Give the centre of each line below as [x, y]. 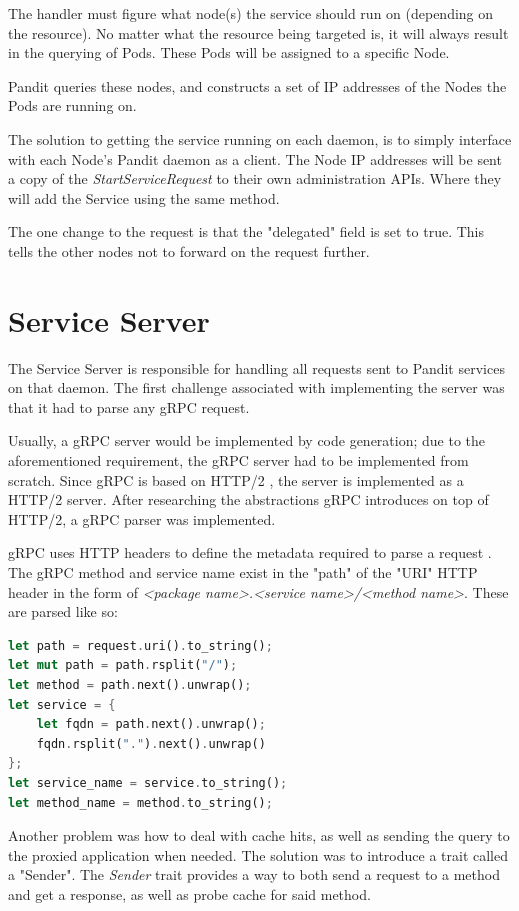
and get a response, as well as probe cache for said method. [189, 893]
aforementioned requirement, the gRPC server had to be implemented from [238, 460]
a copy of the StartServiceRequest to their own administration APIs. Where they [255, 178]
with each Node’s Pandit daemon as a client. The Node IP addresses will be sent [255, 158]
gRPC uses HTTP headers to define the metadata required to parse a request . [250, 552]
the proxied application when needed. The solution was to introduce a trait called [258, 854]
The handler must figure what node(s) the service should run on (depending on [251, 13]
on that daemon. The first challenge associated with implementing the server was [256, 387]
